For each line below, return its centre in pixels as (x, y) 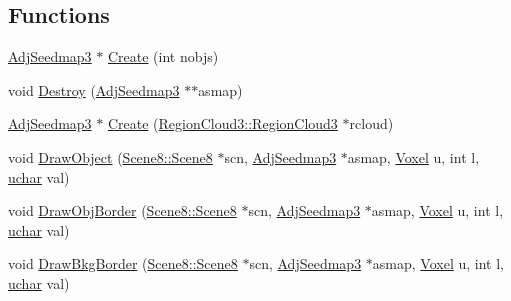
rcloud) (371, 123)
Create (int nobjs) (163, 56)
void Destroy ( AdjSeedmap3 (94, 89)
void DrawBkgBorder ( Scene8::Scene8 (123, 263)
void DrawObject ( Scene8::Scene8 (110, 156)
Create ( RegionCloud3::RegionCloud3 (222, 123)
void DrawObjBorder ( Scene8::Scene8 (122, 210)
